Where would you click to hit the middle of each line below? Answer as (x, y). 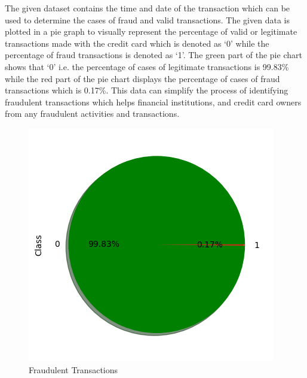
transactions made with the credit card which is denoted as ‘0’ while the (137, 43)
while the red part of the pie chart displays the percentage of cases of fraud (142, 78)
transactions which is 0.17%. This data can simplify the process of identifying (147, 90)
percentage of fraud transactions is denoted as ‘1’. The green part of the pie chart (153, 55)
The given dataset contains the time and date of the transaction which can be (148, 8)
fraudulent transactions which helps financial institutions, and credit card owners (153, 102)
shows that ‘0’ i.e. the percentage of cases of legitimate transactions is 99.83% (147, 66)
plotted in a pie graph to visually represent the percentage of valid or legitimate (151, 31)
